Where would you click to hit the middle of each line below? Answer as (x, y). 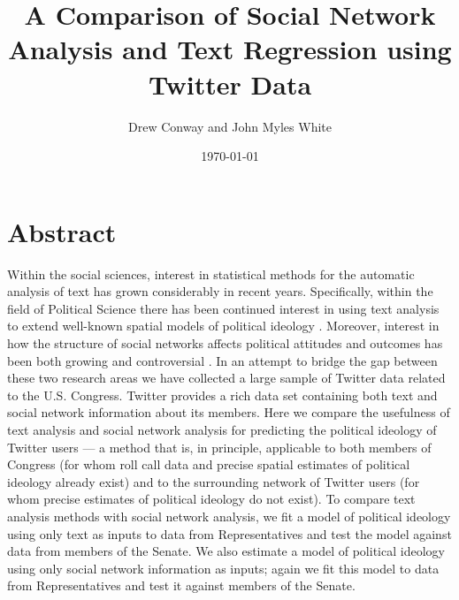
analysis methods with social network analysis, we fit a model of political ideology (229, 516)
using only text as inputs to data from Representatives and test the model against (229, 533)
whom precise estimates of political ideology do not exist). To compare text (211, 499)
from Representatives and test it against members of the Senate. (181, 585)
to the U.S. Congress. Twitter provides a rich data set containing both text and (222, 395)
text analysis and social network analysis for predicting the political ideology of (222, 429)
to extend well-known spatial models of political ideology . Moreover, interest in (223, 326)
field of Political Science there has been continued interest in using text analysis (223, 308)
